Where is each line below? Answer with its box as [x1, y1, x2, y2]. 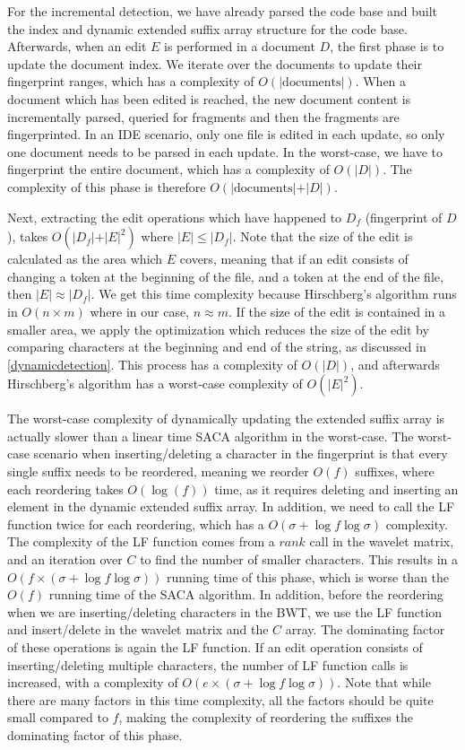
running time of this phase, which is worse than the [167, 567, 450, 586]
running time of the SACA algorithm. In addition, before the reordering [48, 585, 443, 604]
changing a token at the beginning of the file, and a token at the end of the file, [7, 266, 443, 285]
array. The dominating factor [285, 620, 445, 639]
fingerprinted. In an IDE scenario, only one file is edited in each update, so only [7, 125, 445, 144]
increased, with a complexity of [7, 673, 178, 692]
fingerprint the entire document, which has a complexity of [7, 160, 330, 179]
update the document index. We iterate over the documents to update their [7, 54, 422, 73]
